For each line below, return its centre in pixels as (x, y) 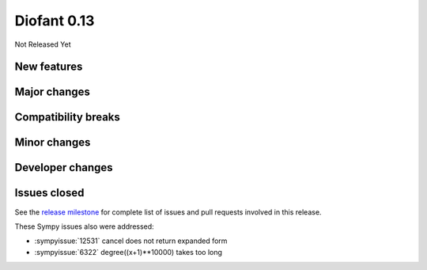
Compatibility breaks (67, 118)
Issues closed (49, 193)
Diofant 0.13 (55, 21)
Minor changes (53, 143)
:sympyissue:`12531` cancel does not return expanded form (131, 241)
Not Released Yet (43, 44)
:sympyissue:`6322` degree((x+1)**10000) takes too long (128, 252)
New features (49, 67)
